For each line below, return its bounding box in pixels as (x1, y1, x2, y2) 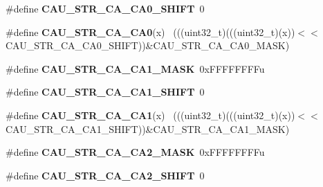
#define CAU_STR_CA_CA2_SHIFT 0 (6, 168, 205, 182)
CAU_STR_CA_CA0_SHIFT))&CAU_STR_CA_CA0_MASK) (6, 38, 290, 53)
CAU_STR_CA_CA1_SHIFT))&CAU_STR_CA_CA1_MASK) (6, 121, 290, 136)
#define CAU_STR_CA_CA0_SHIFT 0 (6, 1, 205, 15)
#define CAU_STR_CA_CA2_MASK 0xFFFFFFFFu (6, 145, 265, 159)
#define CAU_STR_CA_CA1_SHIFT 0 (6, 84, 205, 99)
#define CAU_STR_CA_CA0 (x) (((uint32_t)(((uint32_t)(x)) (6, 24, 295, 39)
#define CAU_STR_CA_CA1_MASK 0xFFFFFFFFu (6, 61, 265, 75)
